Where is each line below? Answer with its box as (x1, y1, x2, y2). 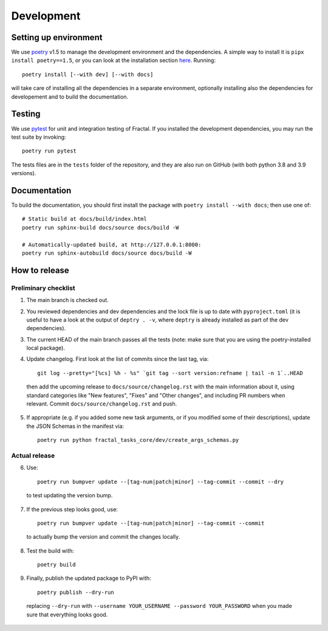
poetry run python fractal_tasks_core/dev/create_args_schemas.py (37, 436, 239, 444)
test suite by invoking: (11, 133, 66, 140)
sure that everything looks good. (26, 611, 108, 618)
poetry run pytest (22, 148, 77, 154)
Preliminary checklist (11, 283, 75, 292)
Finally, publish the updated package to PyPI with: (26, 574, 151, 582)
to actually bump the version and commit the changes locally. (26, 533, 180, 540)
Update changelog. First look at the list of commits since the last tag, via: (26, 356, 209, 363)
